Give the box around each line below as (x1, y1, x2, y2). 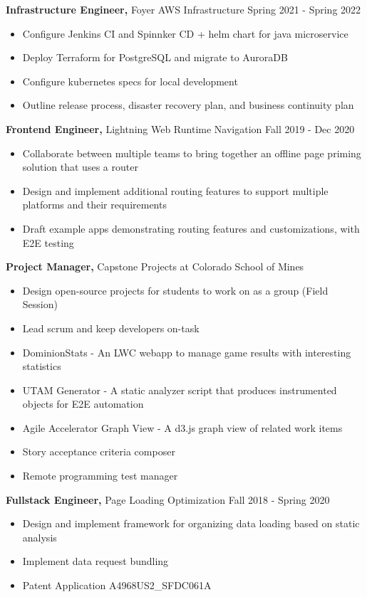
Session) (22, 297, 58, 312)
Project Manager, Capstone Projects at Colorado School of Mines (6, 259, 304, 274)
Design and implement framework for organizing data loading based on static (22, 516, 360, 531)
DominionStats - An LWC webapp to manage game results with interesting (22, 344, 351, 359)
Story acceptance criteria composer (22, 444, 175, 459)
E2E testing (22, 235, 74, 250)
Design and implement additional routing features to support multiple (22, 183, 329, 198)
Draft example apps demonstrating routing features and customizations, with (22, 221, 360, 236)
